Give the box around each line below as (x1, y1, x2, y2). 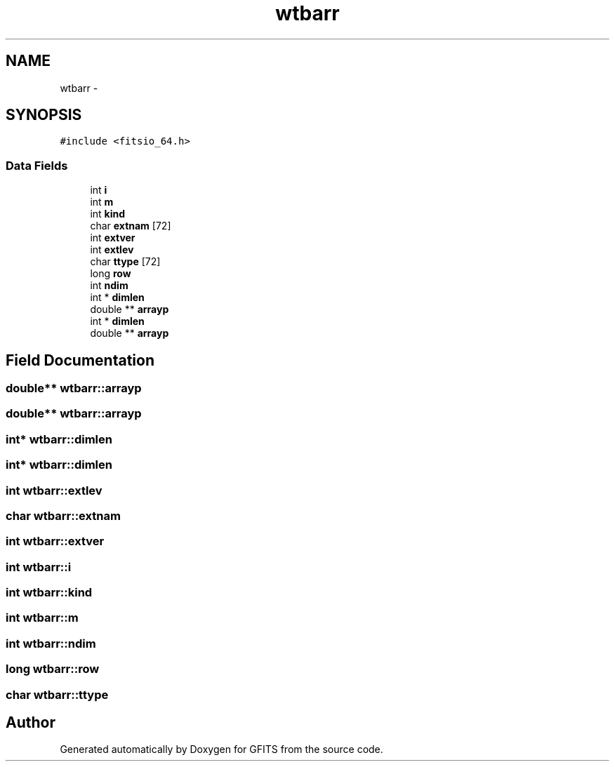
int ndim (90, 279, 128, 292)
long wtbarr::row (6, 662, 100, 676)
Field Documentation (6, 351, 154, 369)
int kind (90, 208, 126, 220)
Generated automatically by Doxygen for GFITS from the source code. (60, 743, 383, 756)
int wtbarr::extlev (6, 483, 102, 498)
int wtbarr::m (6, 611, 79, 625)
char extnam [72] (90, 220, 171, 232)
